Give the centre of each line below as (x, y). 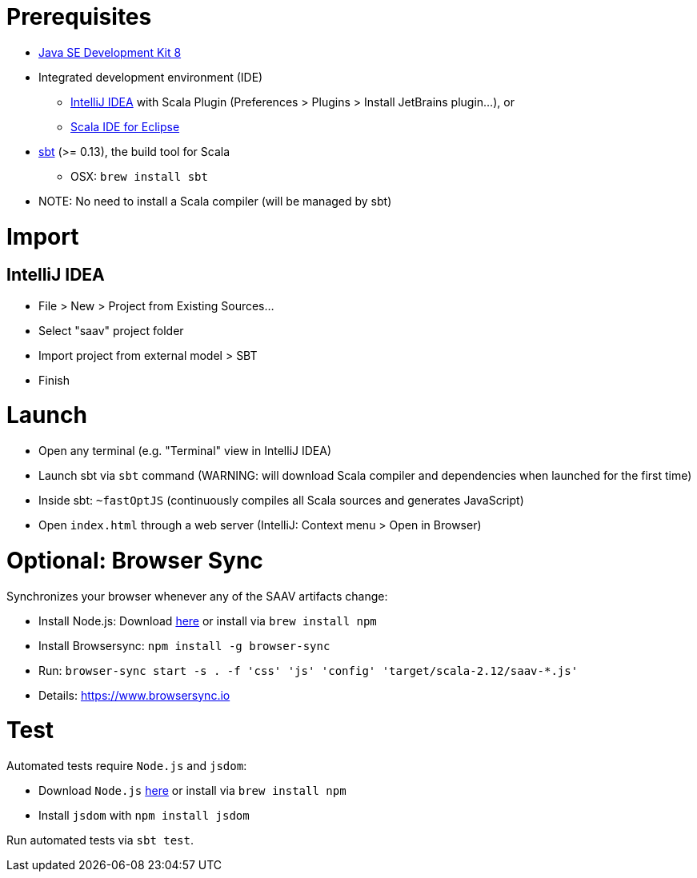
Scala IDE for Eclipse (125, 126)
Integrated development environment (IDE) (151, 77)
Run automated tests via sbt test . (100, 840)
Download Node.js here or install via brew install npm (192, 791)
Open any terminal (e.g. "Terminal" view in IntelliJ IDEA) (185, 451)
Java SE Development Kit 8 (110, 52)
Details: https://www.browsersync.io (134, 695)
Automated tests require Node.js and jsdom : (127, 766)
